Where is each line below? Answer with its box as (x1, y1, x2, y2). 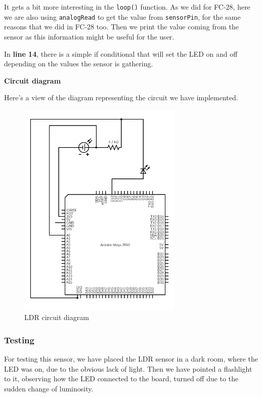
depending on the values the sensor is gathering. (4, 58, 153, 69)
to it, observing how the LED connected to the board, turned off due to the (4, 373, 239, 384)
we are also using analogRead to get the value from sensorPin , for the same (4, 11, 241, 22)
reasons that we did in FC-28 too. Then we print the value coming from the (4, 21, 239, 32)
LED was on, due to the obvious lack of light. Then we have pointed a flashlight (4, 363, 252, 374)
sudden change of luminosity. (4, 383, 94, 393)
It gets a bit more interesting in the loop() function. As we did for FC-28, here (4, 2, 250, 12)
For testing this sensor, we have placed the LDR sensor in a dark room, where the (4, 353, 258, 364)
